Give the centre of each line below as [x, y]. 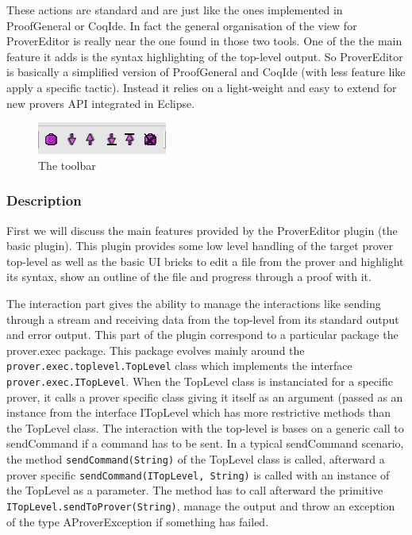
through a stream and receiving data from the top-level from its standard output [203, 319]
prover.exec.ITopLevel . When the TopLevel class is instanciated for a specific [200, 381]
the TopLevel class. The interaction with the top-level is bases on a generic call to [205, 427]
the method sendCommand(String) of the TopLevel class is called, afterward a [196, 459]
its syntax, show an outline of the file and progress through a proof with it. [189, 277]
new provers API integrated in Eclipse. [101, 103]
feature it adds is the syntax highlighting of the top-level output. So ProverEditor [205, 56]
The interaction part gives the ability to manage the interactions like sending [194, 303]
